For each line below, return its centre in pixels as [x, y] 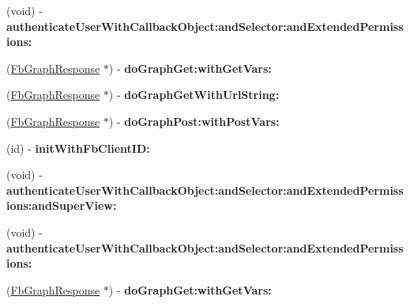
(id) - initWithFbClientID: [78, 148]
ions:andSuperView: [62, 205]
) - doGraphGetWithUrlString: [194, 95]
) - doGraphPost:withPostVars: [194, 121]
